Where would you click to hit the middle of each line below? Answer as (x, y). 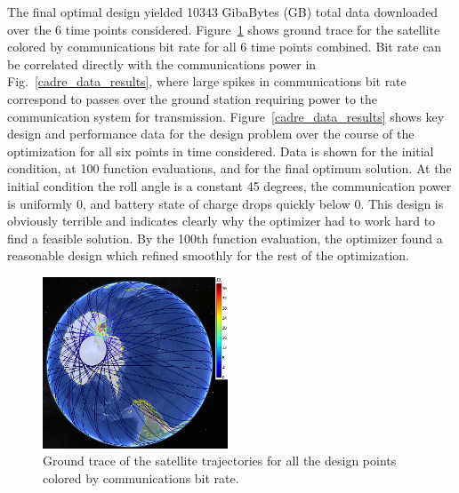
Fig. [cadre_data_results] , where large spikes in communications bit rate (207, 81)
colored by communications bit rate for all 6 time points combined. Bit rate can (225, 47)
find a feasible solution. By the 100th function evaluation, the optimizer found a (225, 238)
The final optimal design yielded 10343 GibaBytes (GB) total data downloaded (223, 12)
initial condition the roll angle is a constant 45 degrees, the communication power (229, 185)
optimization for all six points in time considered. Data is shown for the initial (221, 151)
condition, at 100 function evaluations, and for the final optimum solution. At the (229, 168)
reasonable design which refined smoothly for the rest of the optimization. (208, 255)
